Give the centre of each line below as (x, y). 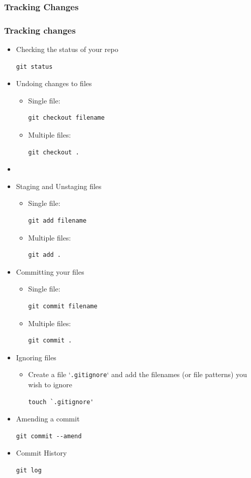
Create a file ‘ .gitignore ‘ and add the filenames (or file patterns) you (138, 374)
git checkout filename (66, 118)
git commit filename (63, 306)
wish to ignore (50, 384)
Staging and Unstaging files (59, 186)
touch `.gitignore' (61, 402)
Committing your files (50, 271)
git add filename (57, 221)
